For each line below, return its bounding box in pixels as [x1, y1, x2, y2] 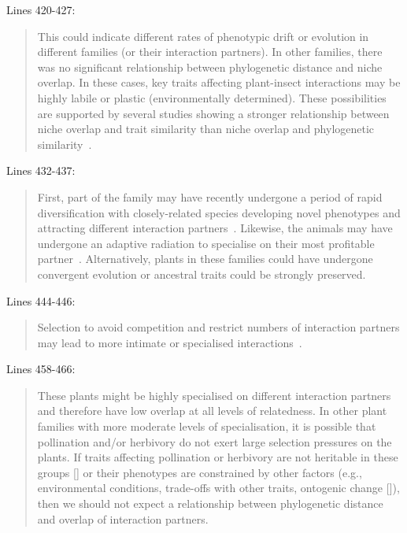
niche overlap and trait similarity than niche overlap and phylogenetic [37, 120, 375, 137]
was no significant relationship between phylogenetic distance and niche [37, 58, 383, 75]
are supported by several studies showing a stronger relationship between [37, 105, 390, 121]
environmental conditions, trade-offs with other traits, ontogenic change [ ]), [37, 479, 400, 496]
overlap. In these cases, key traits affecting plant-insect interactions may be [37, 74, 401, 91]
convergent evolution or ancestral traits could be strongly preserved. [37, 265, 366, 282]
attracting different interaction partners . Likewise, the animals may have [37, 220, 393, 236]
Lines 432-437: [6, 162, 76, 179]
